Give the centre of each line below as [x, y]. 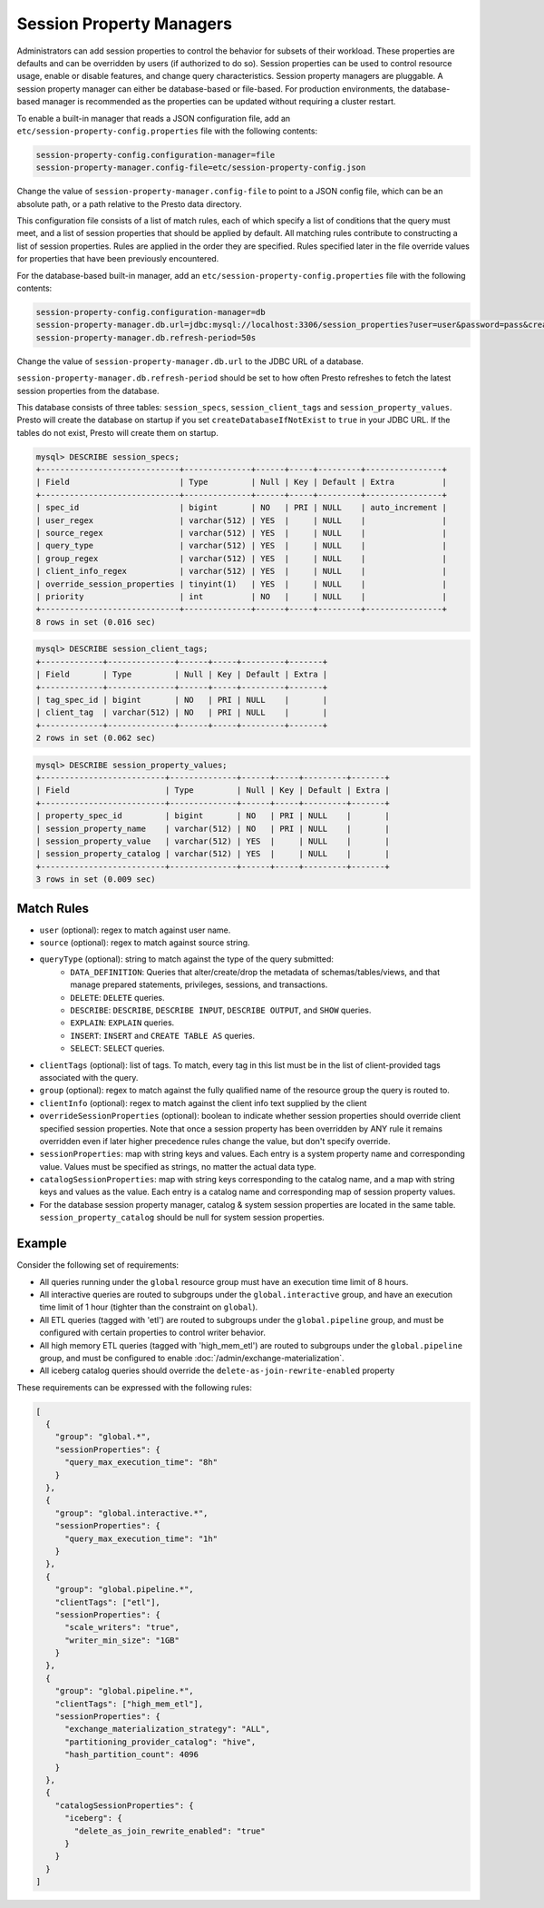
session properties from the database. [88, 390]
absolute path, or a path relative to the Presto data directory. [129, 203]
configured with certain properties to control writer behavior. [153, 1333]
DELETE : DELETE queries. [117, 997]
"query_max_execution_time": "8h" [141, 1463]
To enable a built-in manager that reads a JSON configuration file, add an [154, 118]
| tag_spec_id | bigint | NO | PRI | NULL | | [182, 700]
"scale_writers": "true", [122, 1627]
